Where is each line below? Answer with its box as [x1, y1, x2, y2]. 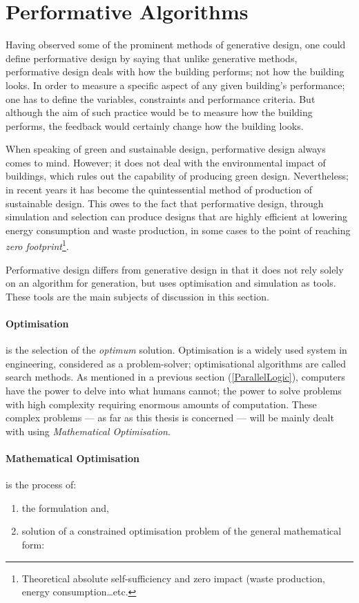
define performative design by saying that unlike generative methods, [6, 50, 298, 65]
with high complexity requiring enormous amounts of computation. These [6, 396, 317, 411]
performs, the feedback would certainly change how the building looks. [6, 118, 304, 133]
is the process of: [6, 477, 77, 492]
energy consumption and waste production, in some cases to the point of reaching [6, 222, 351, 237]
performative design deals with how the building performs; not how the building [6, 64, 345, 79]
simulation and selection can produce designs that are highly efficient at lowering [6, 209, 348, 224]
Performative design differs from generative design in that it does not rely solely [6, 262, 344, 276]
